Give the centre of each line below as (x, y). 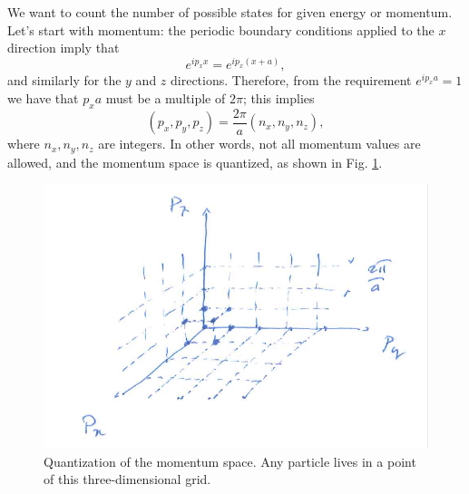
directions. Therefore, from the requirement (291, 80)
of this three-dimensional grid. (127, 479)
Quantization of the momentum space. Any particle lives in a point (230, 461)
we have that (43, 97)
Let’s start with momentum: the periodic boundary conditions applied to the (221, 29)
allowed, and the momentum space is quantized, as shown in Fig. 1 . (195, 162)
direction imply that (64, 48)
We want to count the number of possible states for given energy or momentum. (230, 12)
